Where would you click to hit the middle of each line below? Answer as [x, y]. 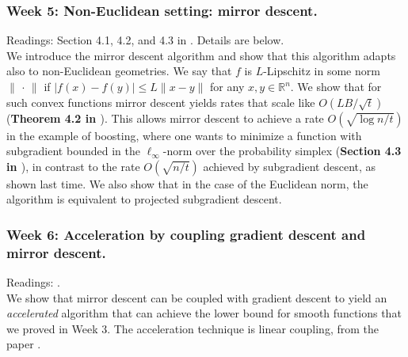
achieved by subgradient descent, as [290, 166]
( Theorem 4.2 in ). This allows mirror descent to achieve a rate [165, 118]
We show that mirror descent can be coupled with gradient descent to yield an [197, 297]
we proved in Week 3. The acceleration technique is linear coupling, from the [193, 328]
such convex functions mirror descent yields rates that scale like [161, 102]
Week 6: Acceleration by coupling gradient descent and [186, 234]
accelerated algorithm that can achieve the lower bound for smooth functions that [204, 313]
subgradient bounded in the [73, 151]
